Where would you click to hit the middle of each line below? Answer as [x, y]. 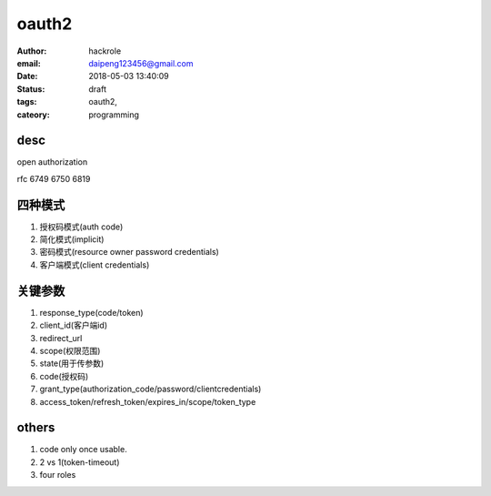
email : [29, 63]
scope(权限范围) [70, 350]
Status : [31, 89]
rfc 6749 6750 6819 [54, 178]
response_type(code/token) [92, 312]
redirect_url [61, 338]
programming [114, 115]
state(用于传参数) [72, 363]
